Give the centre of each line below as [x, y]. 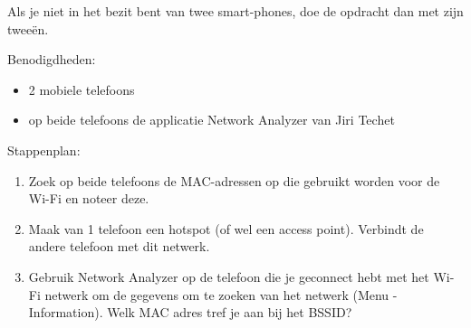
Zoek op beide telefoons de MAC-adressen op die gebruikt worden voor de [234, 180]
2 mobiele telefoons [82, 89]
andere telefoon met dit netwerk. [119, 246]
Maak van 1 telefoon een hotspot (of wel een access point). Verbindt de [226, 228]
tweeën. [28, 28]
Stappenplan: [44, 150]
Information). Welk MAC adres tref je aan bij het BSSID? [190, 312]
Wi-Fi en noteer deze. [89, 198]
